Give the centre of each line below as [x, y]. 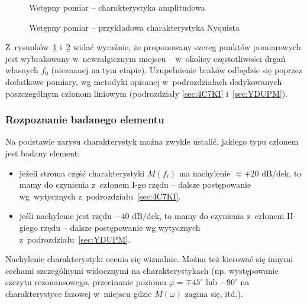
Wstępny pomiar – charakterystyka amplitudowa [117, 7]
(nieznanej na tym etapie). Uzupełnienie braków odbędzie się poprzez [177, 70]
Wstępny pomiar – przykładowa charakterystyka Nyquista [134, 27]
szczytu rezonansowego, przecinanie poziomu [86, 282]
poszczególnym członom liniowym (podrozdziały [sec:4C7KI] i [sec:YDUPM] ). [147, 93]
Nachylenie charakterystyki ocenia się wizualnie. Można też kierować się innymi [149, 259]
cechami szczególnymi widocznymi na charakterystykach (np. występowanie [142, 270]
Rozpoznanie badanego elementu [85, 120]
